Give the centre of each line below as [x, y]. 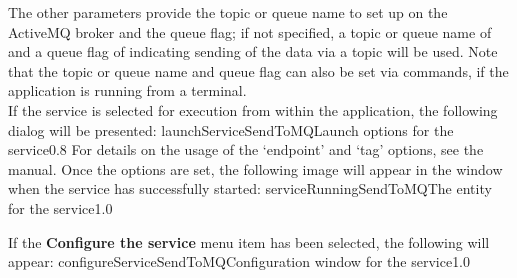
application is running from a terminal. [127, 90]
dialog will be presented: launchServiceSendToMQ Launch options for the [231, 129]
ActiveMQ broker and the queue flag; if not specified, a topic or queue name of [250, 31]
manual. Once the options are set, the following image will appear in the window [255, 168]
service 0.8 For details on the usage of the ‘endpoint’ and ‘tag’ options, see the [246, 149]
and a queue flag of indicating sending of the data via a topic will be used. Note [253, 51]
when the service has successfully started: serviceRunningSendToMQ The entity [250, 188]
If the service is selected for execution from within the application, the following [253, 109]
